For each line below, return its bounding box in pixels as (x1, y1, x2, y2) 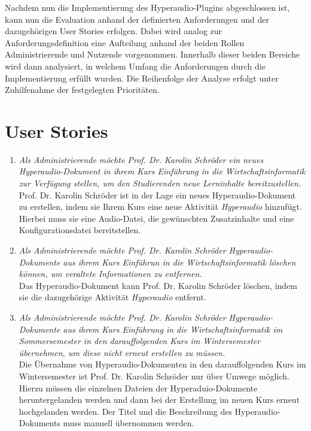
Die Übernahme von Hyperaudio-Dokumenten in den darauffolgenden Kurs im (19, 358, 306, 370)
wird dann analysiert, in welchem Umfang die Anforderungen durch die (5, 59, 266, 72)
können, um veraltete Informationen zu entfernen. (19, 267, 202, 280)
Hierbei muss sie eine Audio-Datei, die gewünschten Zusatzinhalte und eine (19, 212, 294, 224)
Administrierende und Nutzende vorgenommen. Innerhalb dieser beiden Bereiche (5, 48, 300, 61)
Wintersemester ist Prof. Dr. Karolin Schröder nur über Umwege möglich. (19, 369, 289, 382)
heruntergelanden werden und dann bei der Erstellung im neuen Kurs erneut (19, 393, 300, 406)
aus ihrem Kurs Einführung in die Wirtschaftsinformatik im (63, 323, 283, 335)
